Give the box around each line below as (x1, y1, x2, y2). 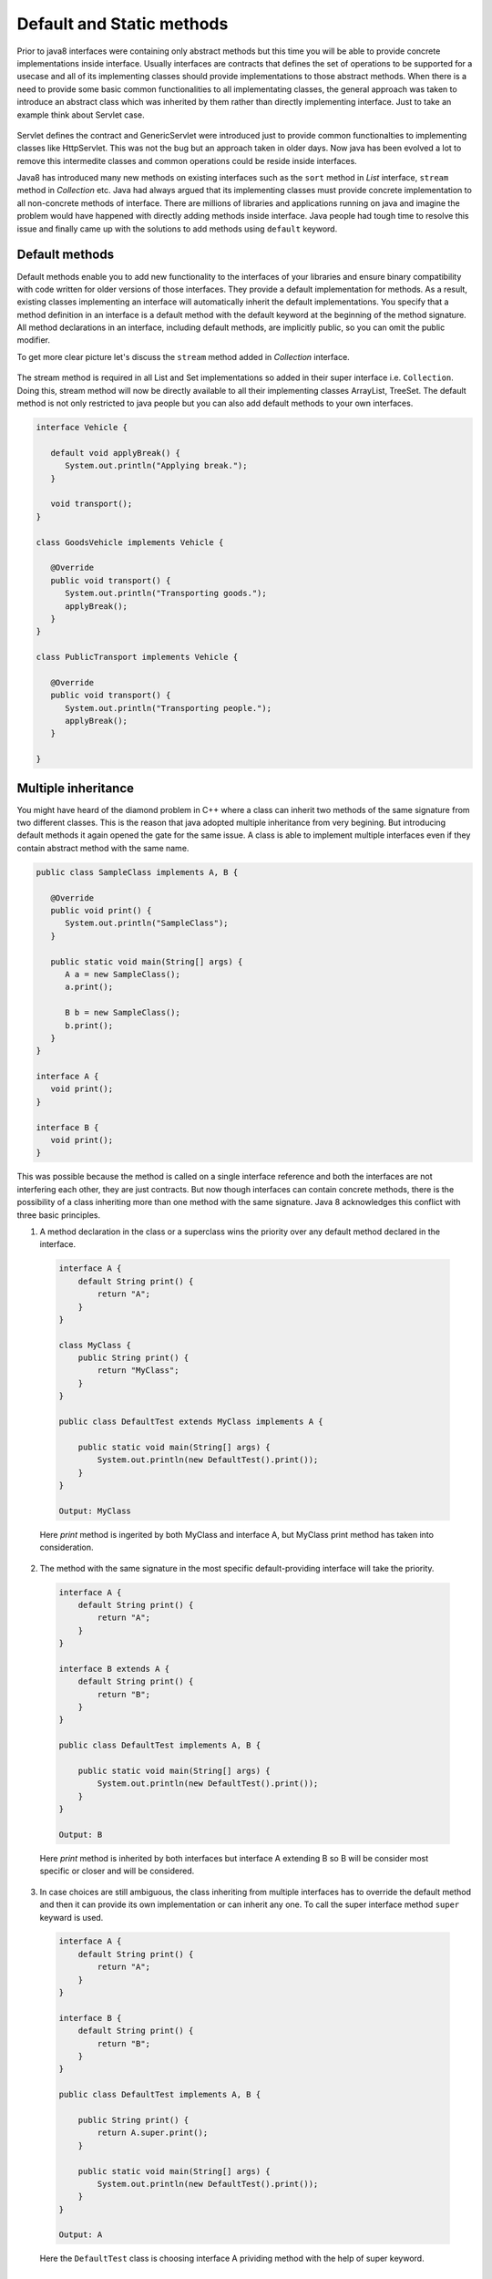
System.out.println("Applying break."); (65, 460, 248, 471)
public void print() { (50, 905, 152, 916)
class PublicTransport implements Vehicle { (36, 652, 239, 663)
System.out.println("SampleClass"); (65, 918, 229, 929)
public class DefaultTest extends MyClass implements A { (58, 1417, 323, 1427)
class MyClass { (58, 1340, 132, 1350)
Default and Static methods (16, 14, 229, 34)
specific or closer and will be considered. (39, 1865, 195, 1877)
